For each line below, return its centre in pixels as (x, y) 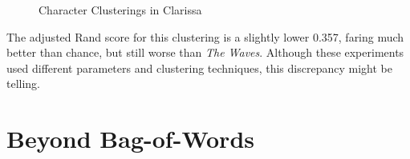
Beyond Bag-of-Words (130, 139)
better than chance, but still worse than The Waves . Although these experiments (205, 52)
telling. (24, 83)
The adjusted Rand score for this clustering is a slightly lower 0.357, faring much (205, 36)
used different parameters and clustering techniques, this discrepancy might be (199, 68)
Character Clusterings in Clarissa (120, 10)
